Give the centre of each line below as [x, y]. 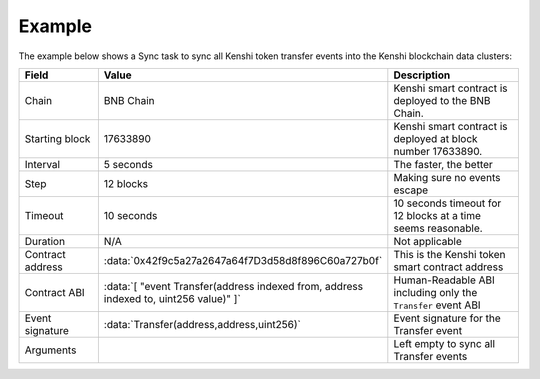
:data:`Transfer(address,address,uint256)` [202, 324]
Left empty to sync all [444, 343]
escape [411, 190]
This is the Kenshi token [449, 254]
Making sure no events [447, 177]
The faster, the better [443, 164]
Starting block [57, 138]
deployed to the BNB [442, 100]
